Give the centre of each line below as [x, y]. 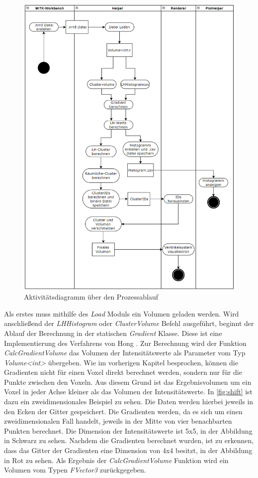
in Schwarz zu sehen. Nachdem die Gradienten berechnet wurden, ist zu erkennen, [129, 440]
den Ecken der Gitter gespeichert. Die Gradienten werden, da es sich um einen [123, 411]
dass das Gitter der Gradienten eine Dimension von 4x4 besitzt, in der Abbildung [128, 450]
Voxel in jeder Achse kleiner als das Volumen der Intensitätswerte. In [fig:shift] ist [129, 392]
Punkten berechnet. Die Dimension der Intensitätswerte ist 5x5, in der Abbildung [128, 430]
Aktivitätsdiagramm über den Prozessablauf [91, 297]
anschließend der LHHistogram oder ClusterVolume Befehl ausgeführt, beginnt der [129, 323]
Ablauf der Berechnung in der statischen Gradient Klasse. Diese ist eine [113, 333]
